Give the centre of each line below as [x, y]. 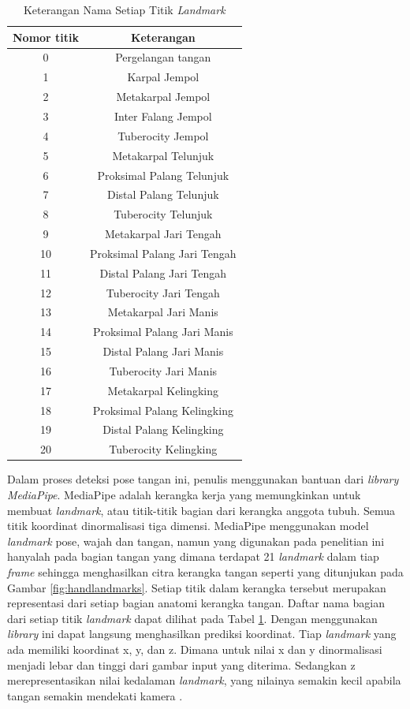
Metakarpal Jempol [163, 97]
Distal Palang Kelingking [163, 429]
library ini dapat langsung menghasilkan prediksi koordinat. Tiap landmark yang [202, 634]
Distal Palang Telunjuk [163, 194]
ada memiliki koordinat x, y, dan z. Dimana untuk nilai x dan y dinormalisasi [195, 649]
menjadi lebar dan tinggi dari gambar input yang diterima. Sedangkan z [181, 664]
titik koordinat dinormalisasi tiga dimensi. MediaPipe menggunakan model [188, 526]
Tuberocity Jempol [163, 135]
